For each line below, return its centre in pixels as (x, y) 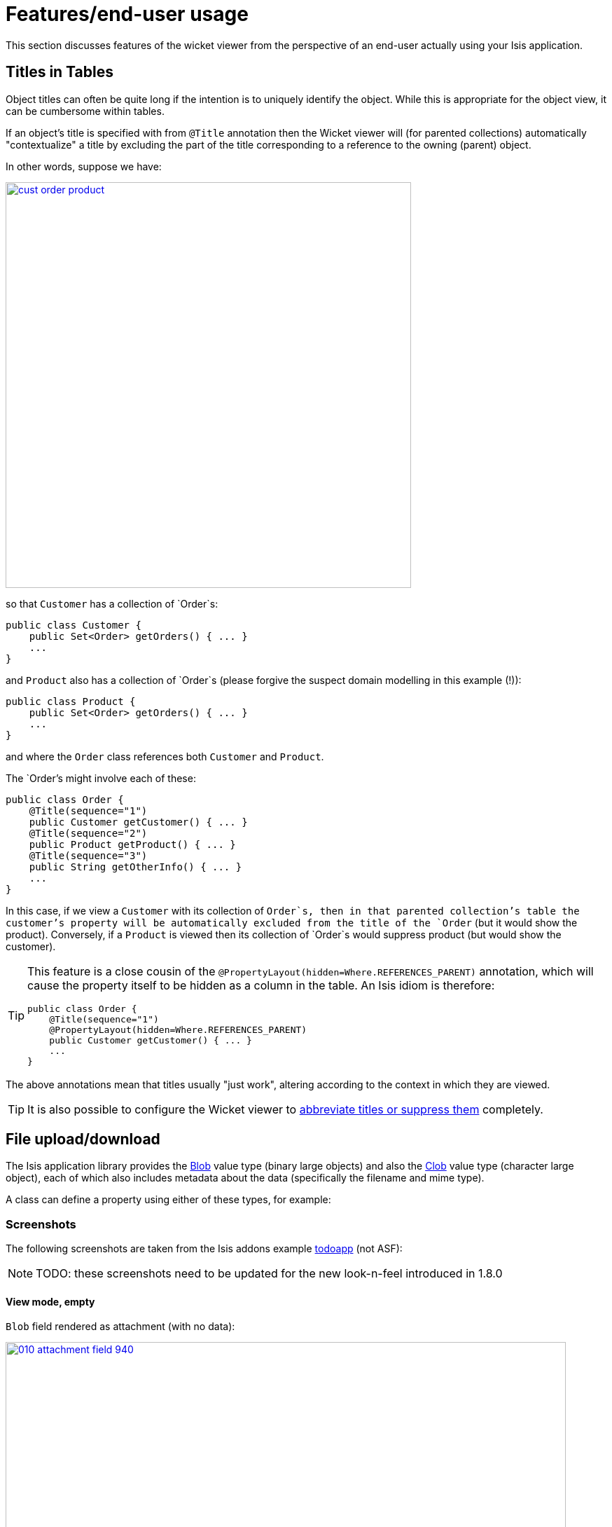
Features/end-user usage (127, 14)
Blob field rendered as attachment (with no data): (120, 1327)
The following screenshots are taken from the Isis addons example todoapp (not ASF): (204, 1249)
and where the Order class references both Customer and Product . (165, 756)
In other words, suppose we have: (84, 166)
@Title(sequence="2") (88, 833)
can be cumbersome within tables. (85, 111)
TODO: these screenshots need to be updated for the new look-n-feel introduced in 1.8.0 (269, 1274)
